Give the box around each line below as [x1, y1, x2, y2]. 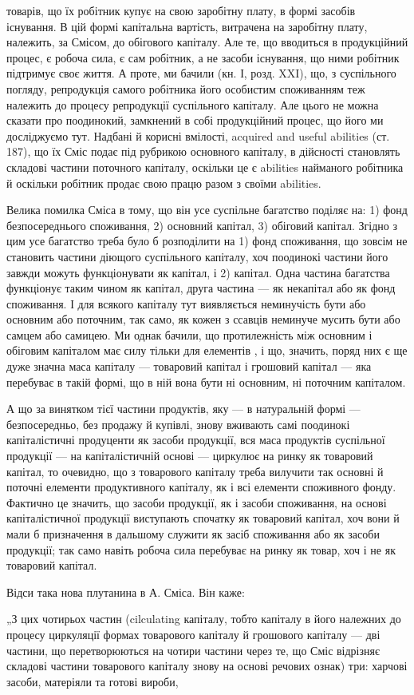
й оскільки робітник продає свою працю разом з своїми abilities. [6, 174, 321, 191]
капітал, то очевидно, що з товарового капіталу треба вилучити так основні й [6, 463, 384, 479]
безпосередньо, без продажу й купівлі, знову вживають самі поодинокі [6, 415, 350, 432]
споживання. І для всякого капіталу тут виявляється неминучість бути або [6, 295, 366, 312]
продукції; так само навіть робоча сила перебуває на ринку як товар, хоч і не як [6, 541, 396, 558]
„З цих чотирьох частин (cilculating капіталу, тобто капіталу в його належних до [6, 610, 401, 627]
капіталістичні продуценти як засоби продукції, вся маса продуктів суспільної [6, 431, 385, 448]
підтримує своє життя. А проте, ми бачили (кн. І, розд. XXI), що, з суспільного [6, 65, 396, 81]
